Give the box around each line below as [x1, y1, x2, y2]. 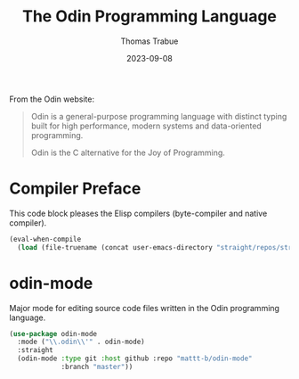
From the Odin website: [9, 94, 95, 104]
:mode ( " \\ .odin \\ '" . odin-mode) [17, 337, 145, 347]
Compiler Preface [9, 178, 141, 199]
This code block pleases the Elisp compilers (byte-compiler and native [9, 208, 268, 218]
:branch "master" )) [61, 363, 133, 372]
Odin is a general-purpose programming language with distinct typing [30, 111, 287, 121]
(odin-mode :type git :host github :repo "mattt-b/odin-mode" [17, 354, 253, 363]
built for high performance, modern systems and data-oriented [30, 120, 263, 131]
